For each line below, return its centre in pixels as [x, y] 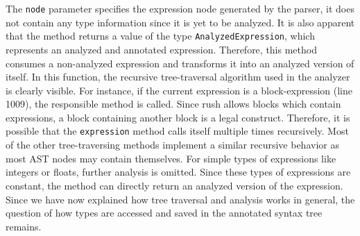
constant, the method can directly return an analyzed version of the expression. [174, 185]
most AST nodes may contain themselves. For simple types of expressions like [171, 158]
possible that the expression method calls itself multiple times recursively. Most [177, 131]
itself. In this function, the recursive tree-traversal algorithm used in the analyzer [178, 77]
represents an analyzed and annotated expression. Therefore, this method [161, 49]
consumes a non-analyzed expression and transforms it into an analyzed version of [180, 63]
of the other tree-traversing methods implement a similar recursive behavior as [172, 145]
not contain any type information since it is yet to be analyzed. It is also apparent [180, 22]
